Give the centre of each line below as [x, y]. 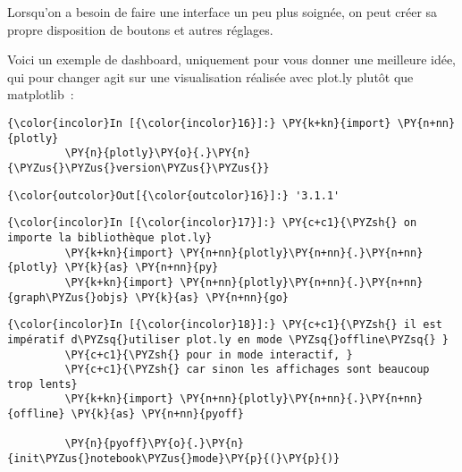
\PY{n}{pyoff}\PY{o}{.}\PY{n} [154, 444]
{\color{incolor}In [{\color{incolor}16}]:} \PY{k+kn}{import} [199, 123]
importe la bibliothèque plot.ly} [110, 237]
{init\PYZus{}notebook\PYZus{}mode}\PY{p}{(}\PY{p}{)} [174, 459]
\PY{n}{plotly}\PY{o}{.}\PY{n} [158, 153]
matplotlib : [41, 94]
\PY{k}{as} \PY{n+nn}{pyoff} [157, 414]
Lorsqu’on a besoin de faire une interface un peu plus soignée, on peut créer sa [223, 12]
